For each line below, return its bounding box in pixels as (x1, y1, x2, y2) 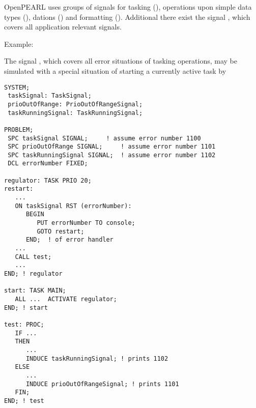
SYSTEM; (4, 83, 30, 91)
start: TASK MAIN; (4, 287, 66, 295)
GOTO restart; (37, 227, 84, 235)
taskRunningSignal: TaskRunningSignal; (8, 109, 143, 116)
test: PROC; (4, 320, 44, 328)
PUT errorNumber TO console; (37, 219, 135, 227)
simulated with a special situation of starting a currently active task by (4, 65, 226, 76)
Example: (4, 38, 34, 49)
